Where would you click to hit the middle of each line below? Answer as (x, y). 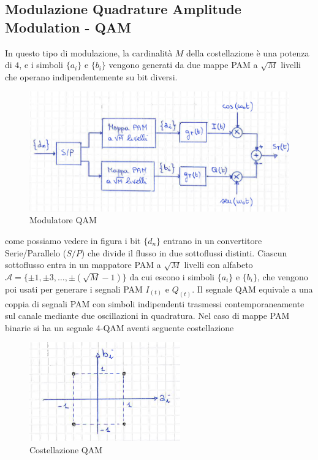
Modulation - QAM (68, 27)
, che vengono (283, 276)
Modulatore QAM (63, 220)
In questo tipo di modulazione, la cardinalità (89, 52)
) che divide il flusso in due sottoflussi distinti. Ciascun (184, 252)
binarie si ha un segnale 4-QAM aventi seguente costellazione (119, 327)
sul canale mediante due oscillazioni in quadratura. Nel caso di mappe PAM (147, 316)
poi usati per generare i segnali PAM (74, 289)
